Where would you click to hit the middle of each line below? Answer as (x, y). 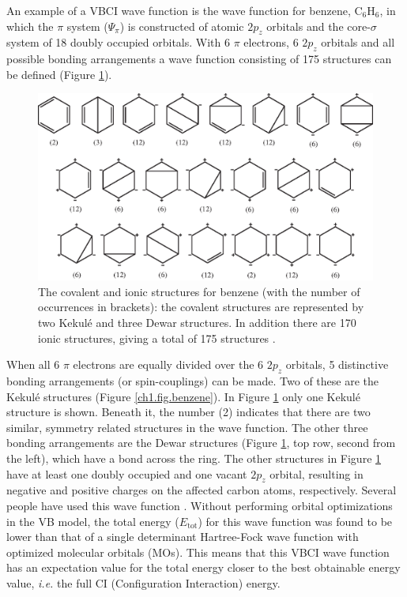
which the (30, 26)
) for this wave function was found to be (295, 521)
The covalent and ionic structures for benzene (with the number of (199, 291)
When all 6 (33, 364)
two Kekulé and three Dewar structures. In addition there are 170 (197, 322)
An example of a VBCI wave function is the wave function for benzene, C (185, 10)
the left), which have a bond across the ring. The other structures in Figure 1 (194, 458)
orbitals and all (358, 42)
